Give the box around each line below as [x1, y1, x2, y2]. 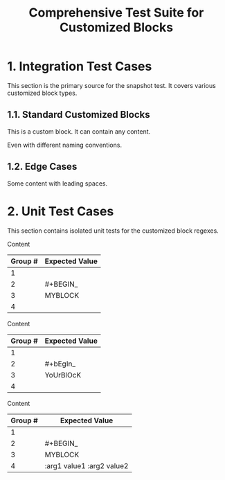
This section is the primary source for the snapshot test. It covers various [7, 81, 216, 89]
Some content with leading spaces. [7, 179, 108, 188]
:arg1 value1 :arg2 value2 [44, 461, 129, 470]
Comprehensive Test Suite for [28, 5, 204, 21]
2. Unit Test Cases [7, 203, 114, 219]
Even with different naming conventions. [7, 141, 123, 149]
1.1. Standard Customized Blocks [7, 109, 150, 121]
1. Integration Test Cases [7, 59, 152, 74]
